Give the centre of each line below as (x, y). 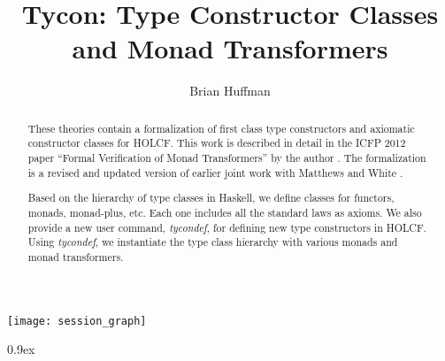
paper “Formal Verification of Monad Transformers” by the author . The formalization (227, 158)
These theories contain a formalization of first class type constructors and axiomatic (221, 128)
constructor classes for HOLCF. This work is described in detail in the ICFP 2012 (217, 143)
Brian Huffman (230, 91)
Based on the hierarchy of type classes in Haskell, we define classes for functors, (211, 198)
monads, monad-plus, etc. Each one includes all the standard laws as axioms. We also (225, 212)
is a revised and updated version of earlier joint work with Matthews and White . (215, 172)
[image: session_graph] (77, 321)
